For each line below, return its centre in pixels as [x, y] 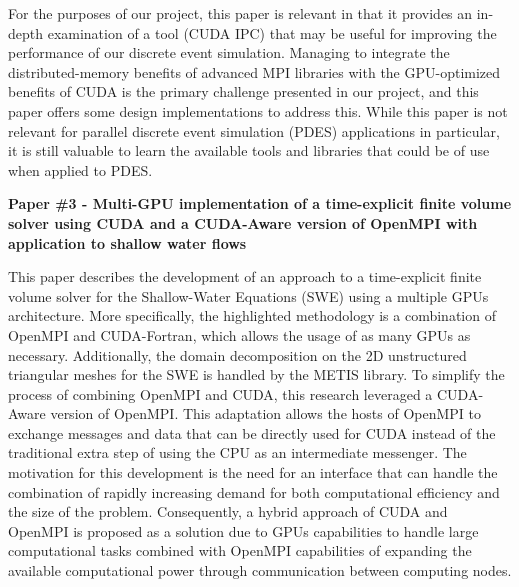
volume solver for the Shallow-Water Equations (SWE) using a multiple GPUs [248, 295]
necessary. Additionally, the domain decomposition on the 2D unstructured [237, 354]
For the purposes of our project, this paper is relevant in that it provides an [240, 13]
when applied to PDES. [80, 169]
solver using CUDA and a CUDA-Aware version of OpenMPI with [243, 222]
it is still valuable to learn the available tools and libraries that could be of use [249, 150]
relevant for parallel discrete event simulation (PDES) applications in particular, [254, 130]
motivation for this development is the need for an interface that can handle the [253, 472]
